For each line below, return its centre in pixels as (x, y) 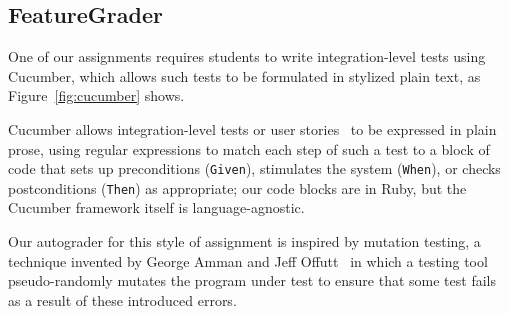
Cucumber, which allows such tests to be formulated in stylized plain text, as (244, 75)
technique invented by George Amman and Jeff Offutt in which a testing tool (248, 260)
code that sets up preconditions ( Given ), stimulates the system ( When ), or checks (254, 168)
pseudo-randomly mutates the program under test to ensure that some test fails (252, 280)
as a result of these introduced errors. (122, 299)
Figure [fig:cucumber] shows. (96, 95)
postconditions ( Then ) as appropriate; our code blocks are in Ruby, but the (237, 187)
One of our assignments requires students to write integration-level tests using (247, 56)
